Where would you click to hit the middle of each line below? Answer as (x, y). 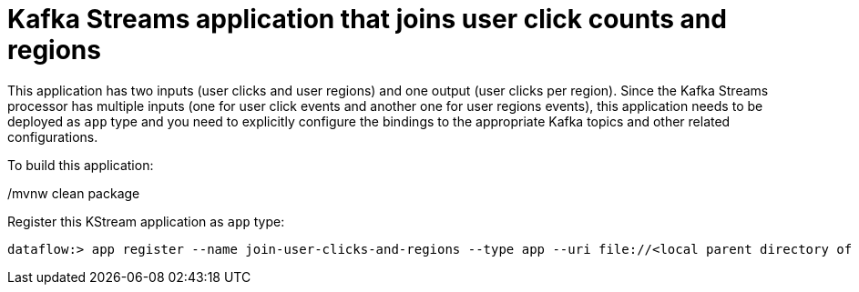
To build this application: (81, 165)
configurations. (53, 136)
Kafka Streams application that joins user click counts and (367, 19)
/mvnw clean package (74, 193)
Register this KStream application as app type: (146, 221)
